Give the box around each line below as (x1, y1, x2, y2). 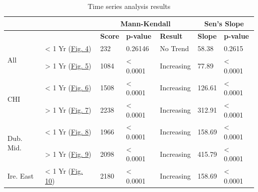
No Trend (160, 43, 189, 54)
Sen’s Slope (204, 18, 244, 28)
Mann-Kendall (120, 18, 171, 28)
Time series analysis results (87, 1, 171, 11)
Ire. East (7, 171, 34, 181)
